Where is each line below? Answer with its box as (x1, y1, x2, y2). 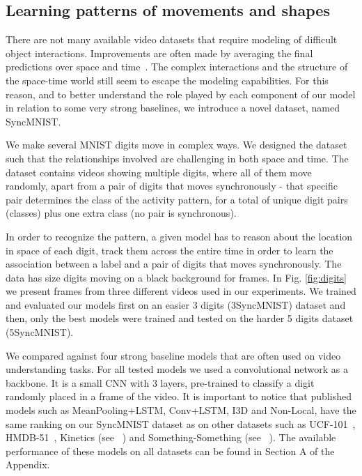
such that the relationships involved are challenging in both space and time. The (6, 151, 349, 165)
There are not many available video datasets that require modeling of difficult (6, 32, 338, 47)
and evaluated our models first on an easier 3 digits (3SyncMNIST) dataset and (6, 297, 346, 312)
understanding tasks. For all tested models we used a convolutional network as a (6, 362, 348, 376)
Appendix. (6, 457, 50, 472)
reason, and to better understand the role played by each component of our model (6, 86, 356, 101)
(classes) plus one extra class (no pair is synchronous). (6, 206, 237, 220)
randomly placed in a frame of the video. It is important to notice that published (6, 389, 352, 404)
